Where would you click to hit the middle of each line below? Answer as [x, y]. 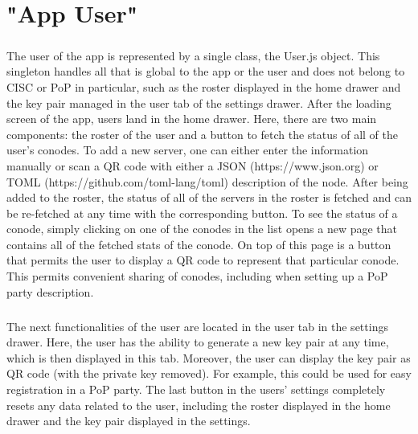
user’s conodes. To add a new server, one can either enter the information [188, 150]
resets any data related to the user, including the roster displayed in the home [199, 405]
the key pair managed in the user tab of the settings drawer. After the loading [199, 102]
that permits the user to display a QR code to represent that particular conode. [203, 260]
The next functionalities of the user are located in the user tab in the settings [197, 326]
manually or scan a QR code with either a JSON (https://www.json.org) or [193, 165]
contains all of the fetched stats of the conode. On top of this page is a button [199, 244]
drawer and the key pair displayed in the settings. [129, 421]
